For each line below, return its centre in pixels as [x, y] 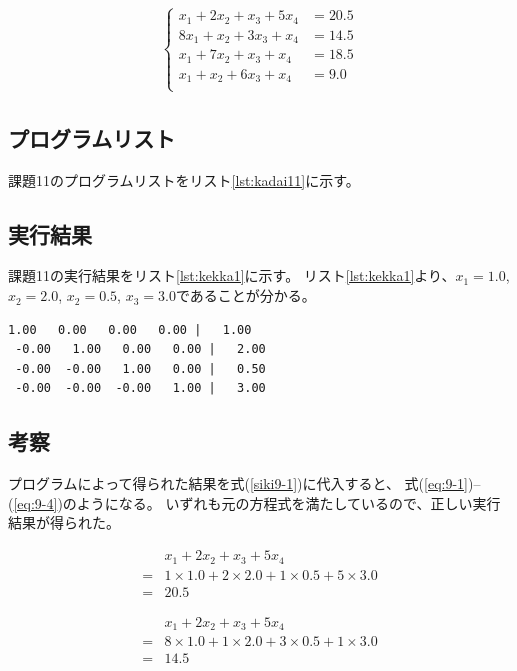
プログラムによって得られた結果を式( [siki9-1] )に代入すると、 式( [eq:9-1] [238, 483]
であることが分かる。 [245, 295]
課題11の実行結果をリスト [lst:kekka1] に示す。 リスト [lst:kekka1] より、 [232, 275]
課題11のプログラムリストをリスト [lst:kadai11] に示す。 [184, 179]
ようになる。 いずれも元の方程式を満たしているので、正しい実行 [288, 502]
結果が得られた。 [64, 522]
